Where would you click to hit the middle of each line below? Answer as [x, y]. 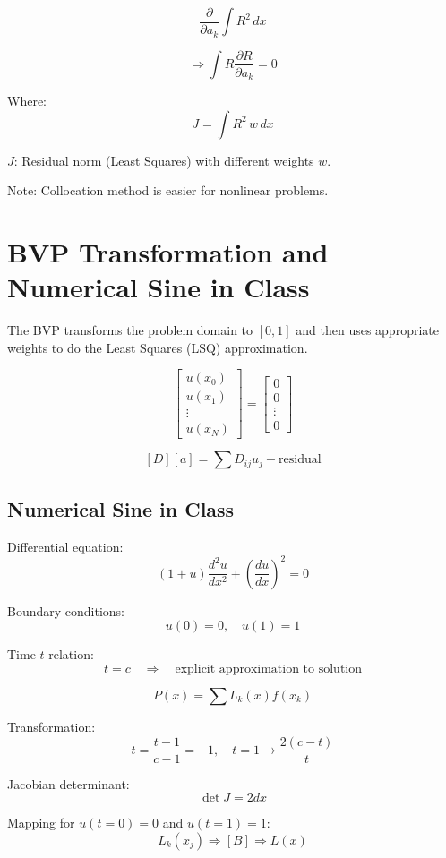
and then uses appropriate [367, 330]
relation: [71, 654]
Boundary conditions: [66, 610]
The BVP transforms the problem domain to [130, 330]
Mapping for [41, 823]
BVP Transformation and [168, 252]
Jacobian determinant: [69, 783]
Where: [27, 101]
